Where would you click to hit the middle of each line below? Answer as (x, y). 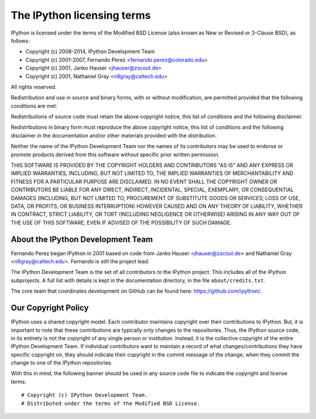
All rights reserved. (34, 87)
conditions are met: (34, 106)
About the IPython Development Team (82, 239)
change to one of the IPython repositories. (62, 363)
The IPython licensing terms (81, 15)
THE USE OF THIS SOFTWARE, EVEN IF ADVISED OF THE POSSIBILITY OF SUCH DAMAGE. (121, 222)
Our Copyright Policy (50, 308)
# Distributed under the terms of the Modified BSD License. (111, 403)
